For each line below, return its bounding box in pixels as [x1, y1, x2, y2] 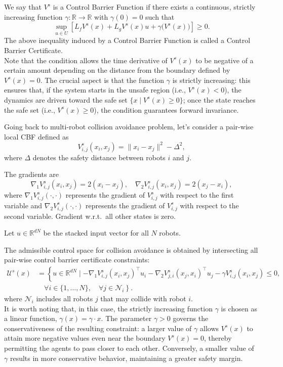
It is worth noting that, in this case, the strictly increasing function [4, 303, 213, 313]
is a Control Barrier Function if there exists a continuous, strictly [53, 2, 256, 12]
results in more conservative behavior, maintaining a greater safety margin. [10, 352, 243, 363]
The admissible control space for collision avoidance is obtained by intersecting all [4, 244, 258, 255]
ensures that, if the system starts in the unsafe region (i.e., [4, 84, 186, 95]
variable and [4, 200, 43, 210]
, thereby [204, 333, 232, 343]
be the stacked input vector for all [43, 227, 149, 238]
